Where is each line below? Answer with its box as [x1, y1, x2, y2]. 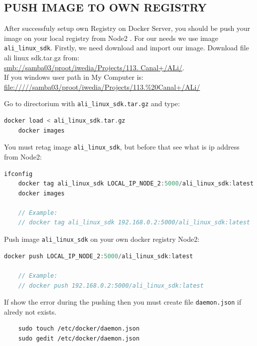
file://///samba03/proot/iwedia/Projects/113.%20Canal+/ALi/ [4, 81, 200, 92]
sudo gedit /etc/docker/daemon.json [18, 335, 140, 342]
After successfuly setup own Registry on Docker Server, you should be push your [4, 23, 251, 33]
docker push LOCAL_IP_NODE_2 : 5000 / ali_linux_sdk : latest [4, 252, 193, 260]
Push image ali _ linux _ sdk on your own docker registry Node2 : [4, 234, 200, 244]
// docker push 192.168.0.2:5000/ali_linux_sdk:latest [18, 282, 204, 289]
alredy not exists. [4, 306, 57, 317]
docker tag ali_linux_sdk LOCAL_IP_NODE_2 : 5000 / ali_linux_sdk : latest [18, 180, 254, 187]
